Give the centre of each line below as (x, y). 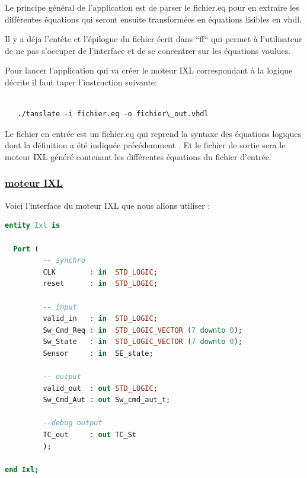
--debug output (73, 423)
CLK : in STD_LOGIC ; (100, 272)
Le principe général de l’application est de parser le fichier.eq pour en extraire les (152, 7)
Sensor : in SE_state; (98, 353)
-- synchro (64, 261)
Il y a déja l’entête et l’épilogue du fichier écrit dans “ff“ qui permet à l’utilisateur (153, 39)
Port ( (26, 249)
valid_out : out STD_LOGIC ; (100, 388)
